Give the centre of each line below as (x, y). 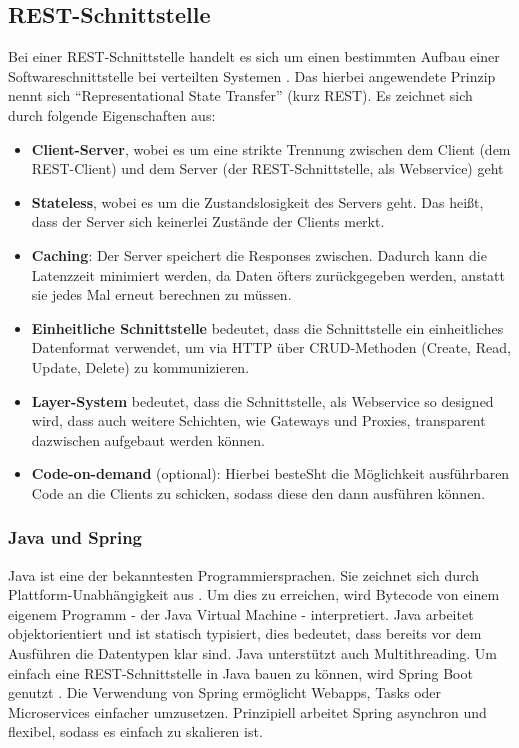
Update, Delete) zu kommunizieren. (140, 366)
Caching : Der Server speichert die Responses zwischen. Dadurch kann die (259, 254)
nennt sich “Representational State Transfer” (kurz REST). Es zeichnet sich (240, 95)
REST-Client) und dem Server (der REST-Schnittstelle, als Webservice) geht (267, 168)
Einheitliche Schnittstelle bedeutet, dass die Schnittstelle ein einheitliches (267, 327)
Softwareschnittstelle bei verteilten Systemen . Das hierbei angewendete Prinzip (252, 75)
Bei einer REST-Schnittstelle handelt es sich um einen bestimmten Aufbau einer (254, 56)
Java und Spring (75, 537)
